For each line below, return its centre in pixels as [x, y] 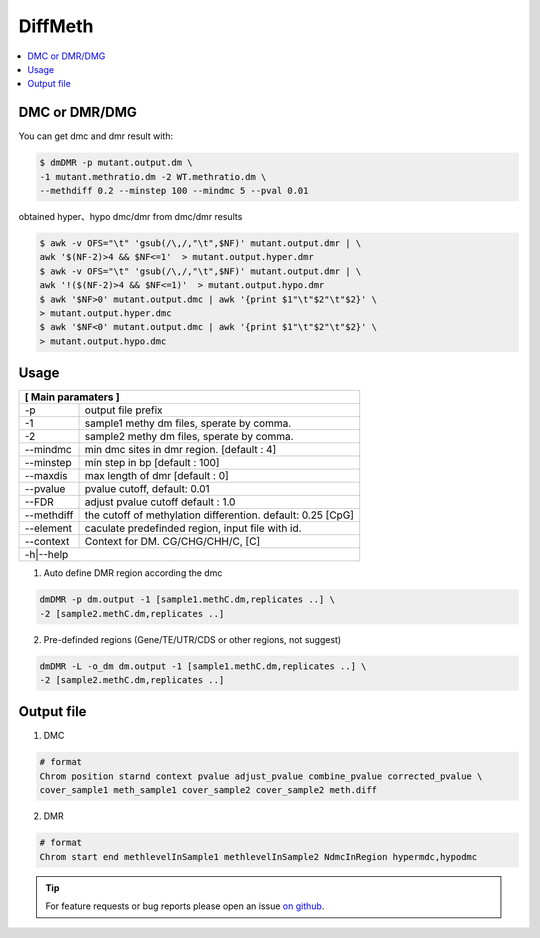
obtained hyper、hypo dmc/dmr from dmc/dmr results [130, 216]
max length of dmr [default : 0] [156, 476]
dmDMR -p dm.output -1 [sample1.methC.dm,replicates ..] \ [187, 599]
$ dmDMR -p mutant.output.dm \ [116, 163]
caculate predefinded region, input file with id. [193, 528]
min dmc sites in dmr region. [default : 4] [180, 450]
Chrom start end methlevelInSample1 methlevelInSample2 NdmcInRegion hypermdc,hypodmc [258, 856]
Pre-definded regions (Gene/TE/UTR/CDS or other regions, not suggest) [192, 639]
